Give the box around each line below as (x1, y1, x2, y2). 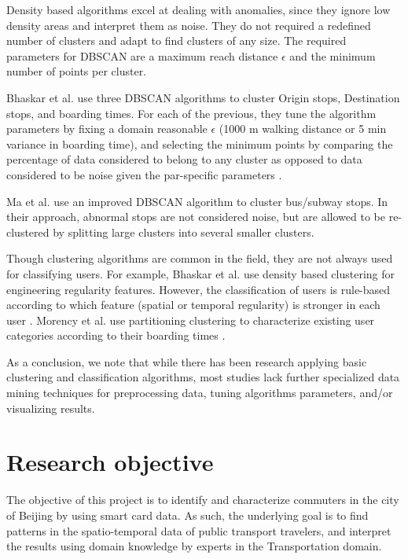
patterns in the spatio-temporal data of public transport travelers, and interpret (6, 522, 391, 539)
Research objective (6, 446, 214, 478)
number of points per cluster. (6, 63, 147, 79)
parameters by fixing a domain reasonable (6, 120, 208, 137)
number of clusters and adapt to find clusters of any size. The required (6, 32, 347, 49)
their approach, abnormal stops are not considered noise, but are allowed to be (6, 208, 385, 225)
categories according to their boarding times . (6, 327, 226, 344)
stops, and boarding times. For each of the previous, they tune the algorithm (6, 105, 377, 121)
